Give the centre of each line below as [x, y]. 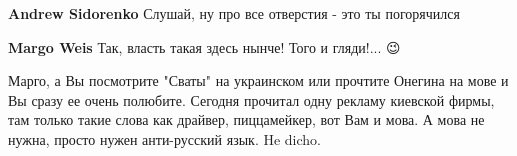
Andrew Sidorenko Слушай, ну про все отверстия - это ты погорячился [234, 13]
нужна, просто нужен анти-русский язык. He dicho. [165, 138]
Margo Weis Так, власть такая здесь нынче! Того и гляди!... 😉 [204, 46]
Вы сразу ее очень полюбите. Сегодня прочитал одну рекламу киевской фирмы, [251, 99]
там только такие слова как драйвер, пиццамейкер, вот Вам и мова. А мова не [246, 119]
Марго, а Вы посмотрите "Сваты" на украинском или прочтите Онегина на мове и [258, 80]
